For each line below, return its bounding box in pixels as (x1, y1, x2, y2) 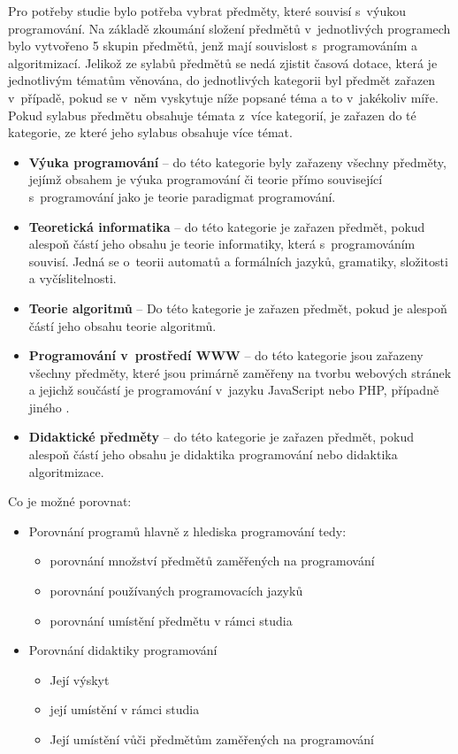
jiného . (28, 397, 70, 416)
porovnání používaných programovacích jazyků (50, 581, 303, 600)
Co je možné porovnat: (8, 492, 132, 511)
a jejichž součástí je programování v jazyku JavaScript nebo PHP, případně (28, 381, 439, 399)
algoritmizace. (28, 462, 104, 481)
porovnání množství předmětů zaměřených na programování (50, 551, 375, 570)
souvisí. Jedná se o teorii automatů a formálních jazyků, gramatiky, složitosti (28, 251, 448, 270)
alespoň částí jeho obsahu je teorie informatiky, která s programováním (28, 235, 416, 253)
